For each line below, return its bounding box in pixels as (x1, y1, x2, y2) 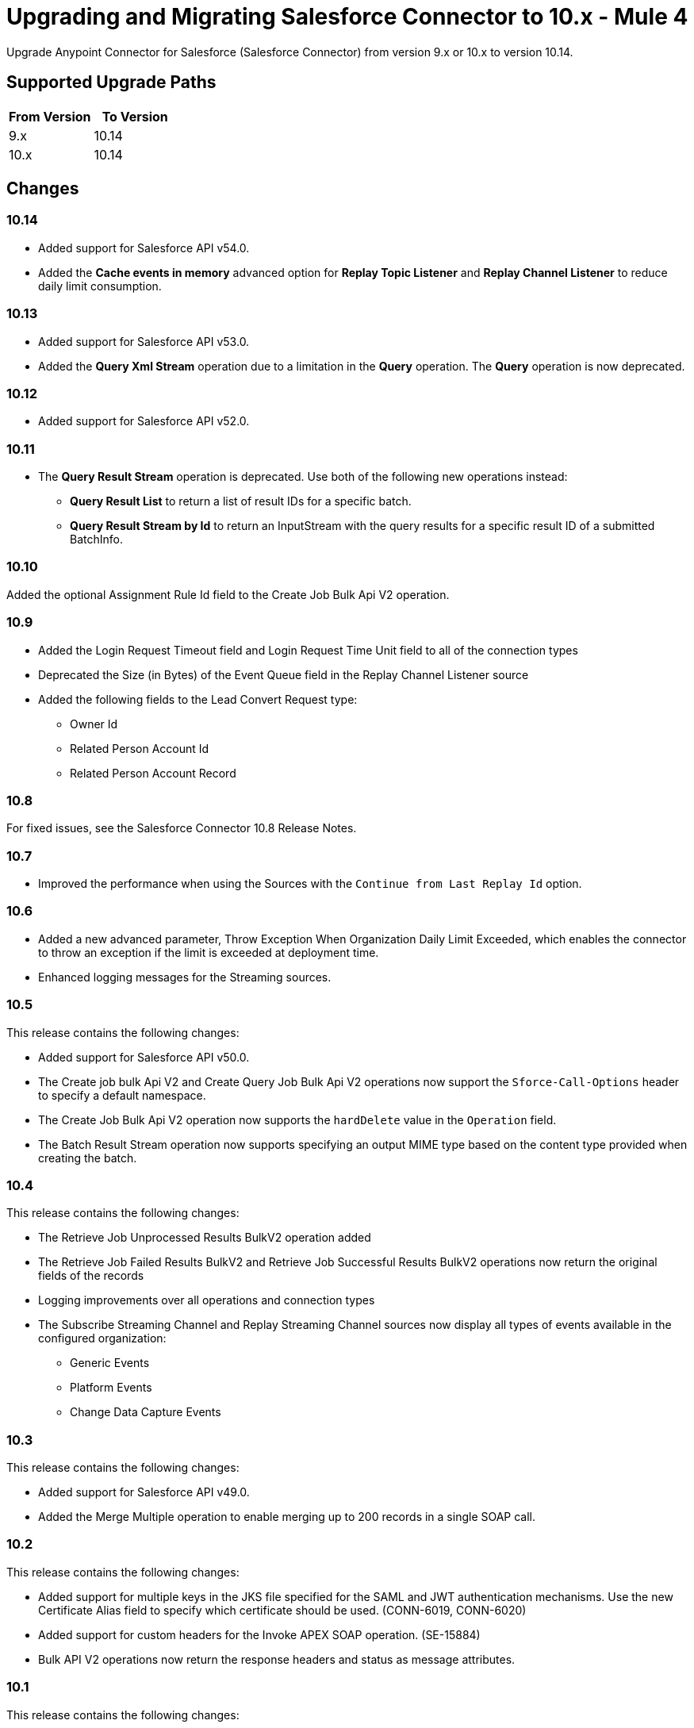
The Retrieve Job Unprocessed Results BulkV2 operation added (38, 1231, 371, 1245)
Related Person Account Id (70, 741, 209, 755)
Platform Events (70, 1380, 152, 1395)
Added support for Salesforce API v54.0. (38, 240, 250, 255)
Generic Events (70, 1356, 150, 1370)
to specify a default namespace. (38, 1088, 206, 1102)
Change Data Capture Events (70, 1405, 221, 1419)
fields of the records (38, 1269, 144, 1283)
